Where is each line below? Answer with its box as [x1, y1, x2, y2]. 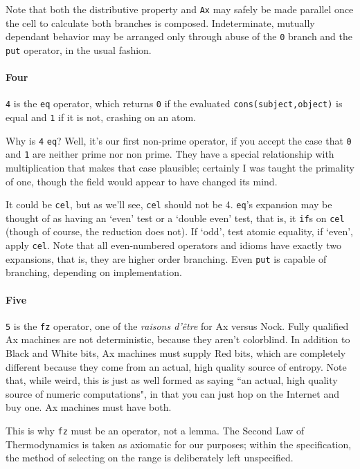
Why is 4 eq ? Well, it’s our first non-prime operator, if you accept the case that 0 [6, 133, 352, 147]
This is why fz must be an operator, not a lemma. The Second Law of [6, 423, 305, 437]
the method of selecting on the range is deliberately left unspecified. [6, 450, 294, 465]
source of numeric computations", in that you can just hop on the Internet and [6, 386, 339, 401]
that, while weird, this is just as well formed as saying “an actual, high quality [6, 373, 338, 387]
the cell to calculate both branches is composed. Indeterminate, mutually [6, 15, 315, 30]
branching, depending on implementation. [6, 265, 182, 279]
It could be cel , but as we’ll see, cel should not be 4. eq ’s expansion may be [6, 197, 332, 212]
